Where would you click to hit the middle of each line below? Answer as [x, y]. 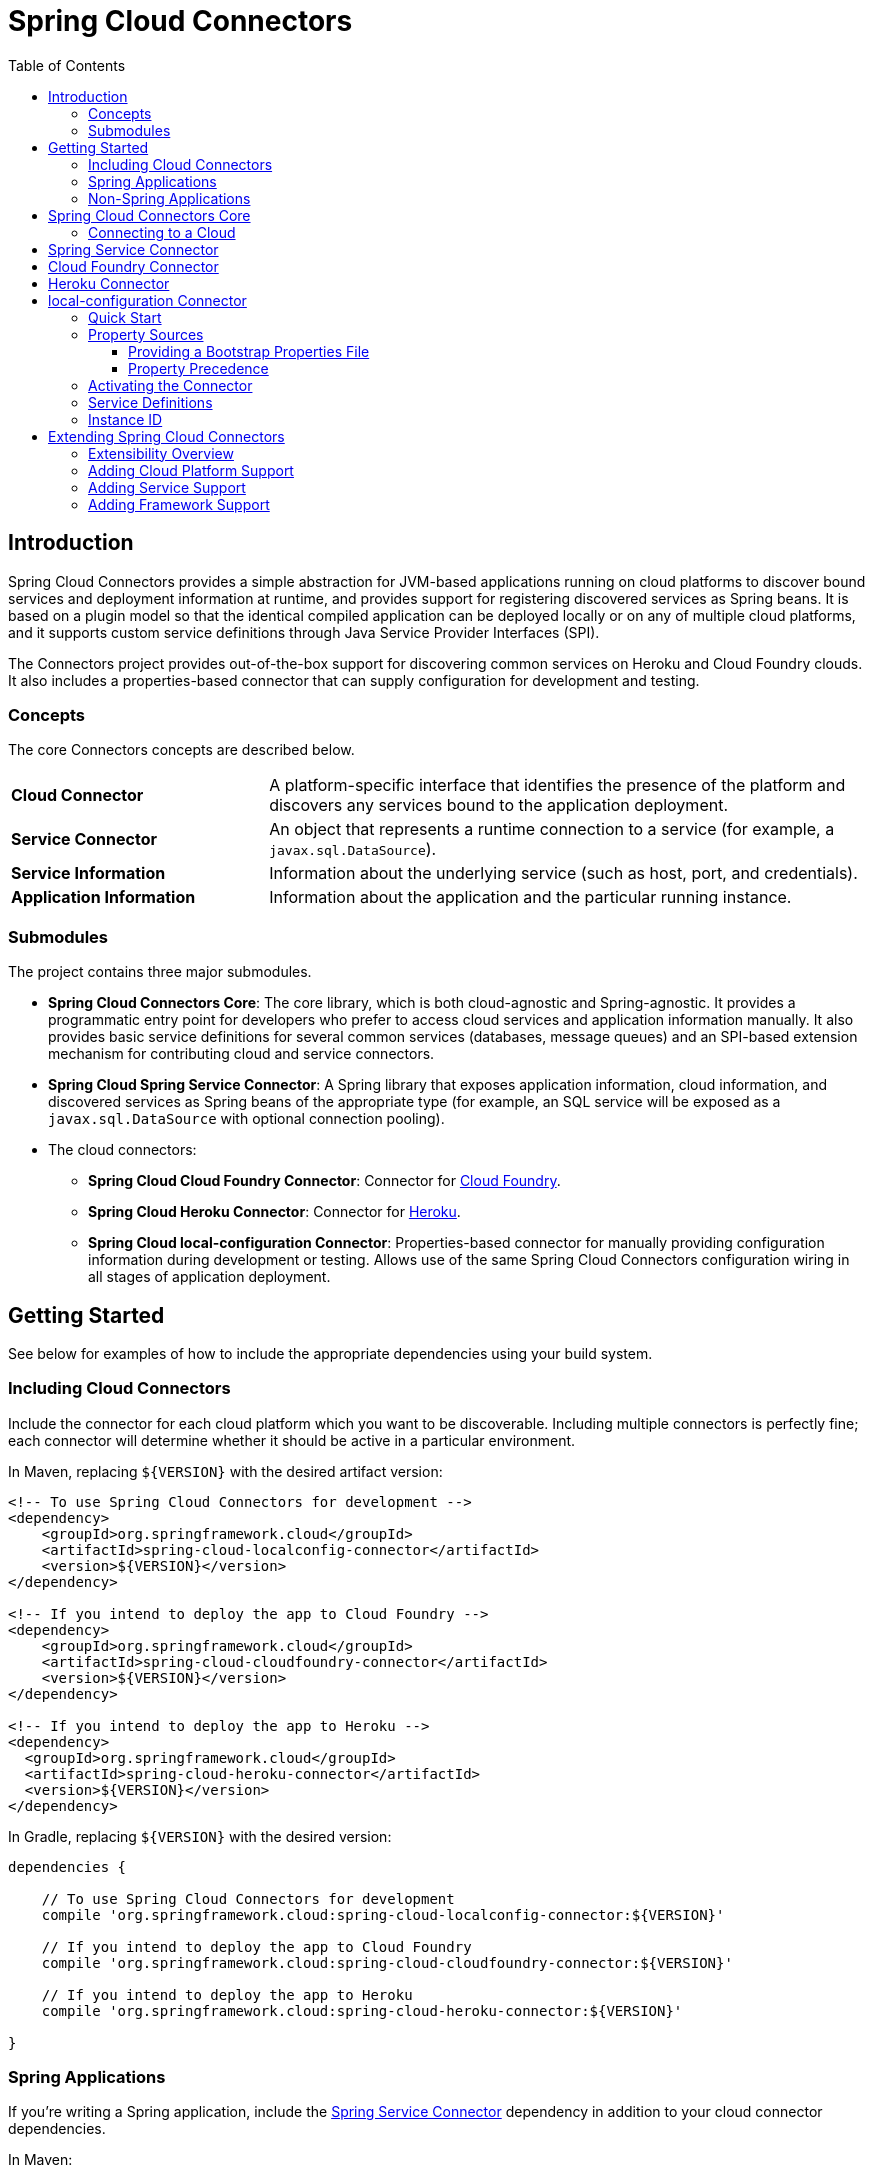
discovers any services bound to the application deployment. [498, 805]
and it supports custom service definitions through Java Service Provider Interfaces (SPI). [304, 632]
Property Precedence [198, 368]
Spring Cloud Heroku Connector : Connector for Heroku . [274, 1212]
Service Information [88, 873]
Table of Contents [67, 65]
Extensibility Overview [161, 453]
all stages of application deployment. [209, 1277]
